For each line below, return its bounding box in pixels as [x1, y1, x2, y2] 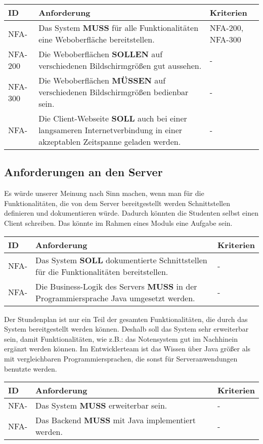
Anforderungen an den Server [4, 164, 163, 180]
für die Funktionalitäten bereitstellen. [35, 265, 168, 277]
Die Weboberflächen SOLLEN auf [38, 48, 163, 60]
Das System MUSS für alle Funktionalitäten [38, 22, 199, 33]
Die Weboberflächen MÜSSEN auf [38, 74, 166, 86]
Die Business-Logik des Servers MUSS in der [35, 280, 197, 292]
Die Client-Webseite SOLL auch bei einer [38, 112, 187, 124]
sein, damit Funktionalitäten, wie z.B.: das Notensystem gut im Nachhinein [4, 333, 238, 344]
